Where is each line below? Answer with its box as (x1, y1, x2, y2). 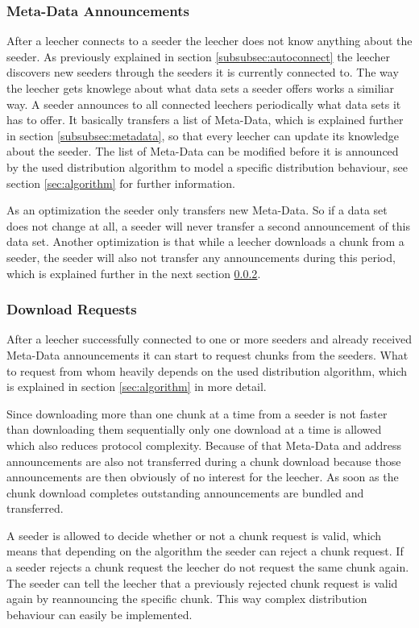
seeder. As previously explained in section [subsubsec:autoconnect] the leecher (6, 48, 390, 64)
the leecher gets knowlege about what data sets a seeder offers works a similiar (6, 80, 394, 96)
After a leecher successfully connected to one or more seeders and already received (6, 331, 413, 347)
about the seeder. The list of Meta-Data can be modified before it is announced (6, 143, 399, 160)
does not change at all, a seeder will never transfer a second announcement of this (6, 217, 411, 234)
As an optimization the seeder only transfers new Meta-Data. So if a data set (6, 202, 388, 218)
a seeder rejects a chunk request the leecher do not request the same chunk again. (6, 559, 409, 576)
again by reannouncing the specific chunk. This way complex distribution (6, 590, 367, 607)
